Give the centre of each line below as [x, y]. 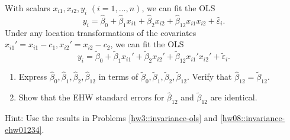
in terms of [118, 76]
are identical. [234, 97]
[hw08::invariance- [252, 118]
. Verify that [210, 76]
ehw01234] [23, 129]
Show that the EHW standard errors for [91, 97]
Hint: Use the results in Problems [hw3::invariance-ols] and [111, 118]
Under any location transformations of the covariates [101, 32]
